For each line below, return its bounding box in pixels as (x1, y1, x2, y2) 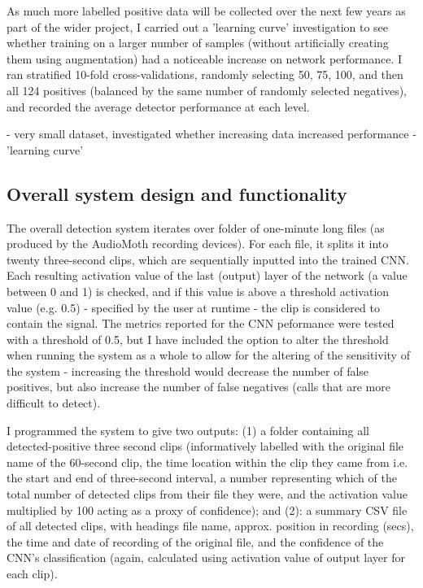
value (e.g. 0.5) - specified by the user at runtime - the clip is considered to (7, 298, 380, 316)
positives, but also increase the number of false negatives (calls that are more (7, 378, 390, 395)
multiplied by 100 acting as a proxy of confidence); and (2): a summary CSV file (7, 501, 408, 518)
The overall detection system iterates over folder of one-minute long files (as (7, 219, 385, 236)
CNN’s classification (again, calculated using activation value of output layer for (7, 549, 406, 566)
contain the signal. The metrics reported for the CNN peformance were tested (7, 315, 395, 332)
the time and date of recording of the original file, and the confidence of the (7, 533, 384, 550)
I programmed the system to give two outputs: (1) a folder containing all (7, 421, 369, 438)
